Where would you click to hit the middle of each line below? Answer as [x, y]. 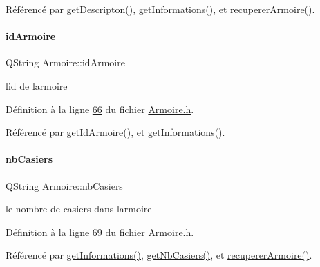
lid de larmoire [37, 85]
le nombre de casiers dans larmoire [79, 209]
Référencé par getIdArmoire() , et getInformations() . [115, 132]
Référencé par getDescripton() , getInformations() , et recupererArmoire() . [160, 9]
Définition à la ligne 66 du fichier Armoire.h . [100, 109]
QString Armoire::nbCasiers [64, 185]
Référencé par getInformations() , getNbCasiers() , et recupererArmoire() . [159, 255]
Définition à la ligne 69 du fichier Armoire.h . [100, 231]
